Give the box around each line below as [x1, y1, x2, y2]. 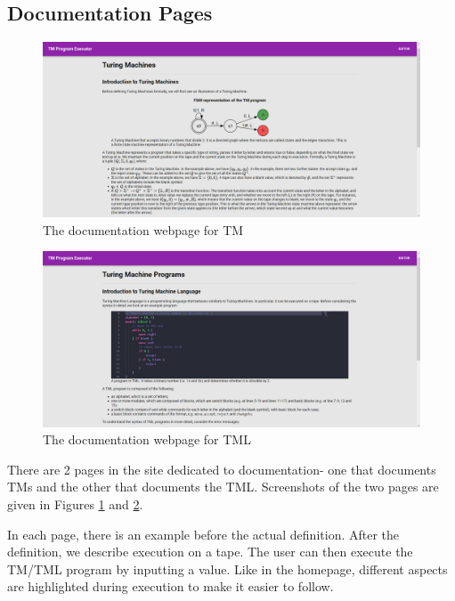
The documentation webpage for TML [43, 430, 251, 449]
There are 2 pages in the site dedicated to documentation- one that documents [7, 459, 436, 478]
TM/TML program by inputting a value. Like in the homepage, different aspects [7, 559, 448, 578]
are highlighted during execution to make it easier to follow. [7, 577, 334, 596]
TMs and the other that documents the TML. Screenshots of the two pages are [7, 477, 439, 496]
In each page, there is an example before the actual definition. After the [7, 524, 400, 543]
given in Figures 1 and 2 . [7, 494, 143, 513]
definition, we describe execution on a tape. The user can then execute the [7, 542, 413, 561]
